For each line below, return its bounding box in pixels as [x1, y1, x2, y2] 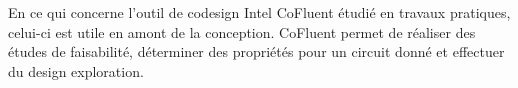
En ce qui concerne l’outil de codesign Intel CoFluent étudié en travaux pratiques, [8, 2, 511, 22]
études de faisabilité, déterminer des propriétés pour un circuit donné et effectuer [8, 41, 505, 62]
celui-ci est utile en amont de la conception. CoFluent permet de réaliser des [8, 21, 476, 42]
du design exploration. [8, 60, 144, 81]
